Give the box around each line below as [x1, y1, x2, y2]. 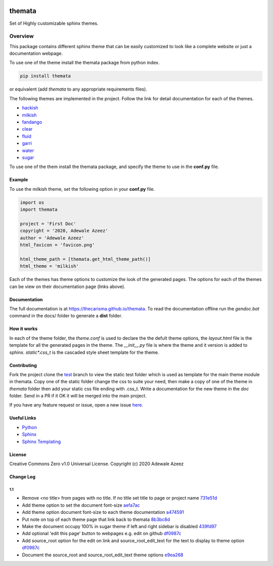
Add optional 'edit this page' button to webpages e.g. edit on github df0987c [22, 531, 181, 537]
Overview [9, 33, 34, 40]
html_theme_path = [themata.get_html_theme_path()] [20, 256, 151, 262]
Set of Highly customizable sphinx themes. [9, 20, 99, 26]
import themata [20, 207, 58, 213]
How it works [9, 326, 38, 332]
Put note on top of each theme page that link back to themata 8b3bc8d [22, 516, 170, 522]
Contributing [9, 362, 37, 368]
